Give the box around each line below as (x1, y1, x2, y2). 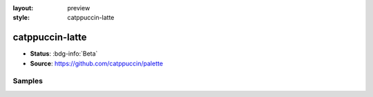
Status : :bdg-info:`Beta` (30, 50, 98, 58)
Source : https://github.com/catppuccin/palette (30, 59, 164, 67)
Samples (12, 76, 43, 86)
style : (12, 14, 30, 22)
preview (67, 4, 90, 12)
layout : (12, 4, 34, 12)
